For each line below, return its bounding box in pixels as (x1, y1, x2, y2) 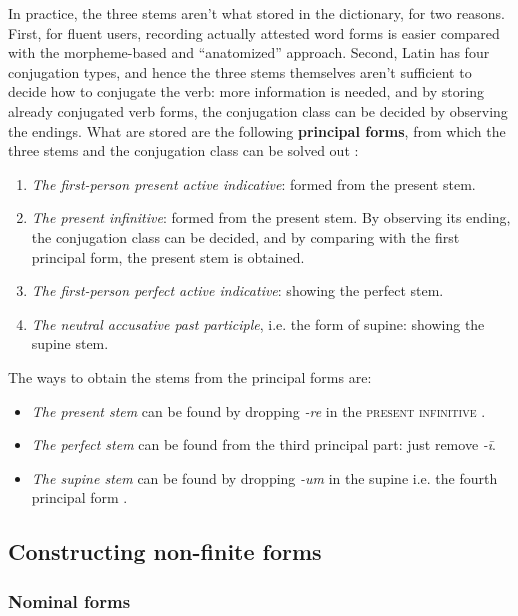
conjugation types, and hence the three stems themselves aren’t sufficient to (8, 61, 472, 82)
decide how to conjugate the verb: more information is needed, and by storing (8, 81, 484, 102)
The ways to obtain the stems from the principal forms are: (8, 366, 372, 387)
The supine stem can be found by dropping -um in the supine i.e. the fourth (31, 467, 498, 488)
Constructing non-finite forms (8, 536, 322, 567)
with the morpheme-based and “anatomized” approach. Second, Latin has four (8, 42, 490, 63)
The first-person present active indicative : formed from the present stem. (31, 173, 476, 194)
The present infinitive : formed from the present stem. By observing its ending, (31, 207, 511, 228)
